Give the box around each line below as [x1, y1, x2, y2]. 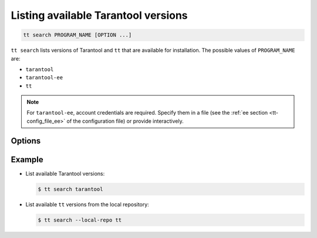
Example [11, 155, 43, 165]
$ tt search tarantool [38, 186, 103, 192]
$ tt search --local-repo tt [38, 216, 122, 223]
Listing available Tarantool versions [11, 9, 188, 22]
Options [11, 136, 41, 146]
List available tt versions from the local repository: [25, 200, 149, 208]
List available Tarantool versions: [25, 170, 105, 177]
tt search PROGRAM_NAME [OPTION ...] [23, 32, 132, 38]
